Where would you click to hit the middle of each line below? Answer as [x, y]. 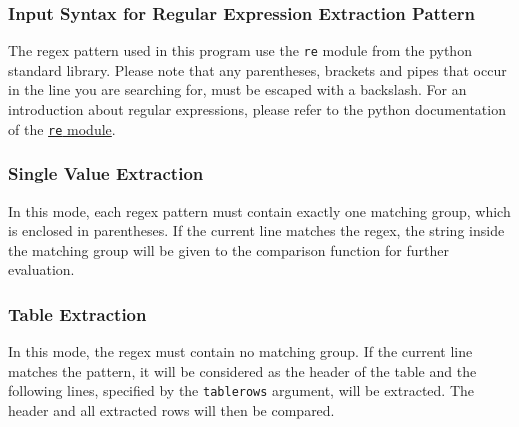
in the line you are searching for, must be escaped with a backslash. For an [237, 89]
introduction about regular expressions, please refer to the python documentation [257, 109]
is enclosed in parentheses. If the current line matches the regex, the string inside [256, 230]
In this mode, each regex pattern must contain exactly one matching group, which [259, 210]
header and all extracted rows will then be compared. [171, 409]
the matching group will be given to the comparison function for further [228, 249]
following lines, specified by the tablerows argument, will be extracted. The [241, 390]
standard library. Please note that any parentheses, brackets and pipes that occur [257, 69]
